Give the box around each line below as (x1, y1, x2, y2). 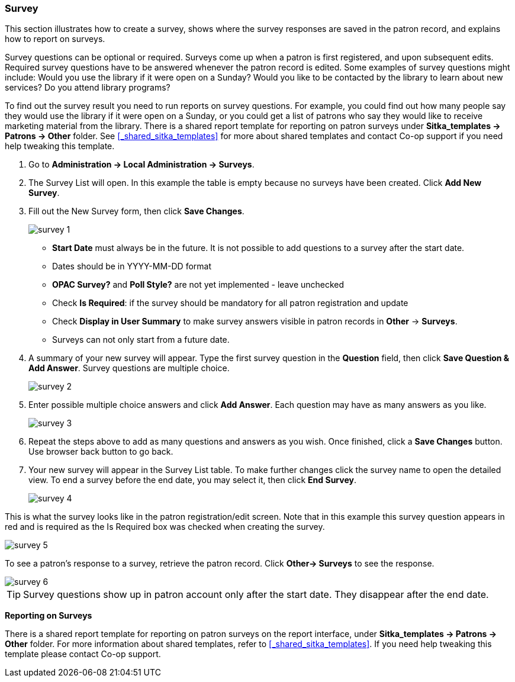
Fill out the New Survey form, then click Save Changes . (28, 206, 244, 217)
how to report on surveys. (5, 34, 105, 44)
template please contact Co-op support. (5, 649, 161, 660)
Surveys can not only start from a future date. (52, 334, 230, 345)
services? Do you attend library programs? (5, 82, 170, 93)
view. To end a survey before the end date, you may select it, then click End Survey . (28, 475, 356, 485)
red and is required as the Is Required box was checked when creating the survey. (5, 522, 325, 532)
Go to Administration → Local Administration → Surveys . (28, 159, 255, 170)
